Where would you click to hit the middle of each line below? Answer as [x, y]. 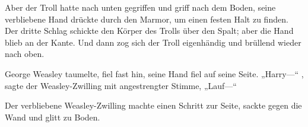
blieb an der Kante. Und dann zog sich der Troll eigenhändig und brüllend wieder [153, 42]
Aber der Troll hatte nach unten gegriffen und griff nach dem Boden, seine [140, 7]
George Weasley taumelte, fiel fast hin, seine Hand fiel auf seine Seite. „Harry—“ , [154, 73]
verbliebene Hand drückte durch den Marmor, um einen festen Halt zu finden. [147, 19]
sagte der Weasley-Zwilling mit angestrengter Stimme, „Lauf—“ [121, 85]
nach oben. [25, 54]
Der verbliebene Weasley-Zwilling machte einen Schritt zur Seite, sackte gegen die [153, 105]
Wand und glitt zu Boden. [53, 117]
